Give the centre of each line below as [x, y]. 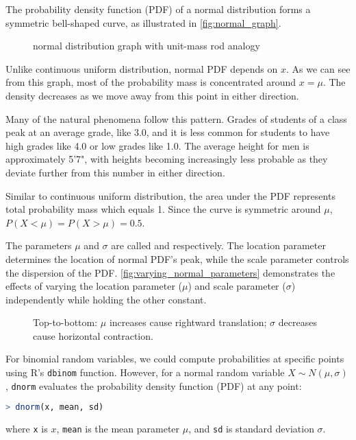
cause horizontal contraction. [93, 335]
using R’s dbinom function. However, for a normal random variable [145, 372]
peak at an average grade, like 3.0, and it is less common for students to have [168, 132]
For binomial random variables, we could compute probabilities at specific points [175, 359]
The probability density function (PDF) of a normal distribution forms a [158, 9]
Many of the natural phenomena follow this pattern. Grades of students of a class [176, 118]
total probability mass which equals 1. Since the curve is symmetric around [163, 209]
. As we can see [318, 68]
